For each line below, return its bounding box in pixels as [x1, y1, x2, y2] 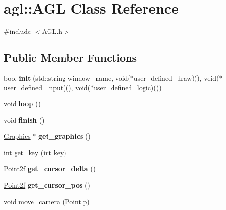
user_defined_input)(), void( [4, 82, 91, 92]
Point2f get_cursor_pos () [4, 180, 90, 190]
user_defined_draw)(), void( [133, 72, 219, 82]
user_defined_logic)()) [94, 82, 161, 92]
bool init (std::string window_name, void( [4, 72, 130, 82]
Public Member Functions [4, 50, 137, 65]
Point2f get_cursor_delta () [4, 163, 96, 174]
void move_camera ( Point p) [4, 196, 90, 206]
